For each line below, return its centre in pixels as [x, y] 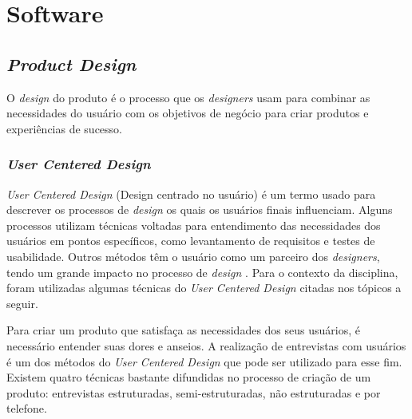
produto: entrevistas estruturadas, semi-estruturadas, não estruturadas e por [194, 392]
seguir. [22, 303]
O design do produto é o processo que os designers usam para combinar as [188, 97]
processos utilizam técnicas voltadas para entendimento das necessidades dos [194, 225]
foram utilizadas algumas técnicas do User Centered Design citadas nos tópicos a [204, 288]
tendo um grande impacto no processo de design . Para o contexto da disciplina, [202, 272]
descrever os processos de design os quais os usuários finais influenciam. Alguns [200, 209]
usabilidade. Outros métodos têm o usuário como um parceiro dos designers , [193, 256]
